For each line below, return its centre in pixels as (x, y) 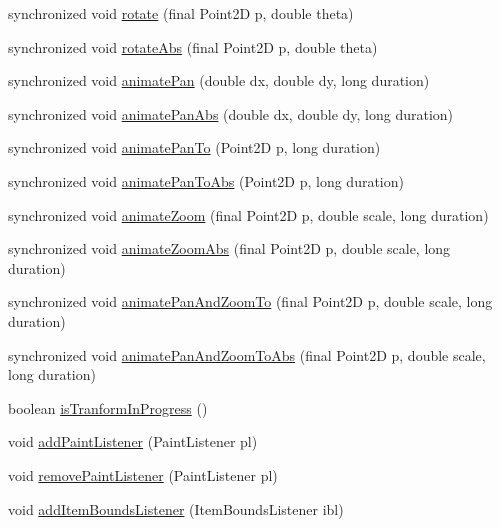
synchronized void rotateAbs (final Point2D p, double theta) (193, 46)
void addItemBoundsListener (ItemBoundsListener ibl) (176, 508)
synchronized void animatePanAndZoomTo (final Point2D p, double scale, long (250, 301)
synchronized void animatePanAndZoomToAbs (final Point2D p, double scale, (247, 354)
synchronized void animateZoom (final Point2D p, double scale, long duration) (248, 214)
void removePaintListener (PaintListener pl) (143, 474)
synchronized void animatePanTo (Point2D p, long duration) (194, 147)
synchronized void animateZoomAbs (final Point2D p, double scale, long (229, 248)
